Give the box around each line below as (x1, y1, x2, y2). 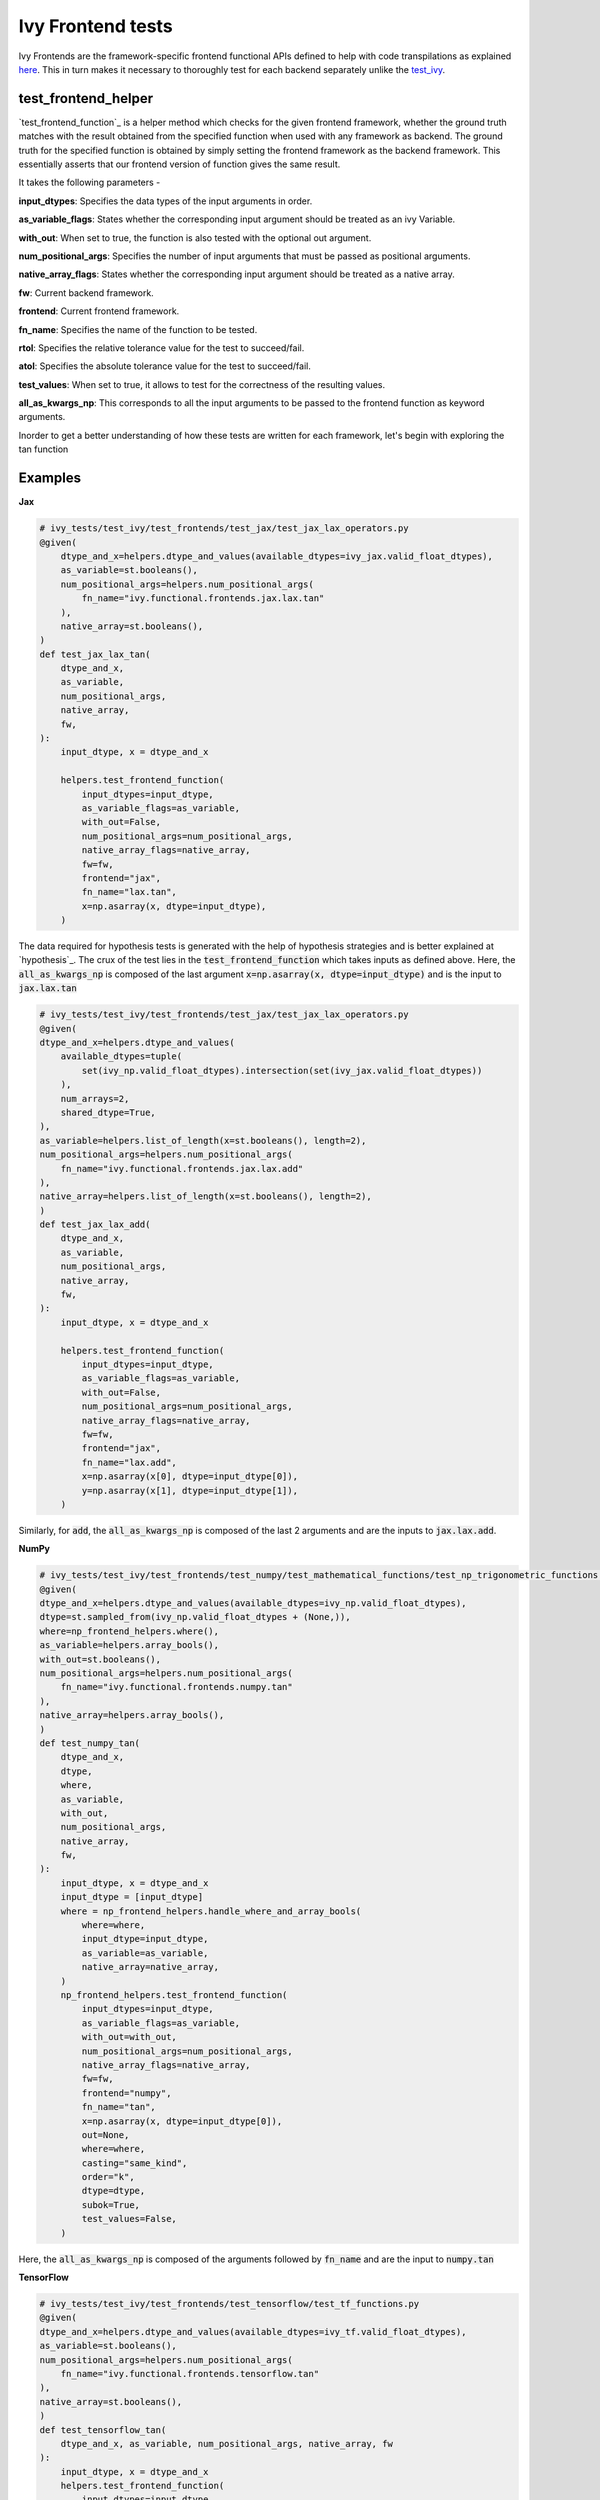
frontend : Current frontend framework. (18, 305, 180, 317)
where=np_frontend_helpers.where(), (39, 1625, 220, 1637)
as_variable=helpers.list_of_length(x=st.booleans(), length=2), (39, 1135, 367, 1146)
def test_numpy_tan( (39, 1737, 140, 1749)
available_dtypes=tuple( (60, 1051, 183, 1062)
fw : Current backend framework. (18, 286, 154, 299)
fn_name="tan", (81, 2101, 157, 2113)
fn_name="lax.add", (81, 1456, 177, 1468)
